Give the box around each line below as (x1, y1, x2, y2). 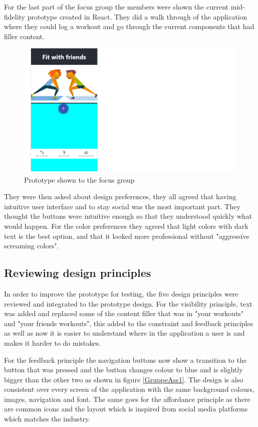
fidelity (4, 11, 26, 22)
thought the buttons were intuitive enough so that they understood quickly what (4, 211, 252, 221)
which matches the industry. (4, 413, 91, 424)
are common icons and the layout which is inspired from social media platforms (4, 403, 248, 414)
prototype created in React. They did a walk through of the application (27, 11, 247, 22)
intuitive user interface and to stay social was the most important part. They (4, 201, 240, 211)
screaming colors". (4, 240, 59, 251)
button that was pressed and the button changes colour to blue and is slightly (4, 364, 243, 375)
